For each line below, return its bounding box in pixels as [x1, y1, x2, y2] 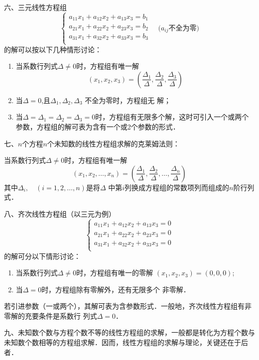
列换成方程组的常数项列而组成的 [125, 182, 230, 192]
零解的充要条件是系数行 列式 [4, 310, 97, 321]
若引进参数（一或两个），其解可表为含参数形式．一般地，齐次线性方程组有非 [4, 301, 252, 311]
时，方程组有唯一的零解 [76, 267, 153, 278]
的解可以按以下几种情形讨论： [4, 44, 102, 54]
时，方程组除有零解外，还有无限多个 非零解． [41, 284, 190, 294]
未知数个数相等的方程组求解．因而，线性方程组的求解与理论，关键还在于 [4, 337, 241, 348]
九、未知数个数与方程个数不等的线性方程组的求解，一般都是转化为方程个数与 [4, 327, 255, 338]
